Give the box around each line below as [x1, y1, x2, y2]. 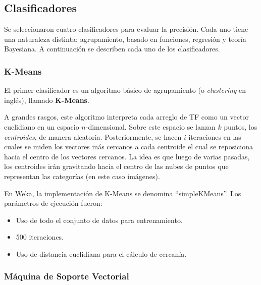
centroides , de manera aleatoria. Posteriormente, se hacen [4, 131, 182, 142]
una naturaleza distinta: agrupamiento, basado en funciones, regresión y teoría [4, 33, 246, 44]
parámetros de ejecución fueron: [4, 198, 102, 208]
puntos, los [224, 121, 257, 132]
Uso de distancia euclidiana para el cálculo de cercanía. [16, 248, 187, 259]
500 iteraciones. [16, 232, 64, 242]
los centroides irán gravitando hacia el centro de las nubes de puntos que [4, 161, 229, 172]
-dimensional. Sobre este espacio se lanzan [85, 121, 216, 132]
